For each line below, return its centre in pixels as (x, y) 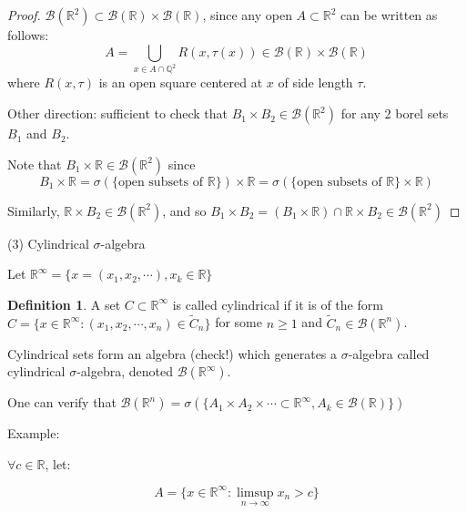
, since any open (247, 15)
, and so (184, 210)
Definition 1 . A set (64, 304)
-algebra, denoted (125, 371)
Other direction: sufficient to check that (118, 113)
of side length (315, 82)
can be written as (389, 15)
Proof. (24, 15)
